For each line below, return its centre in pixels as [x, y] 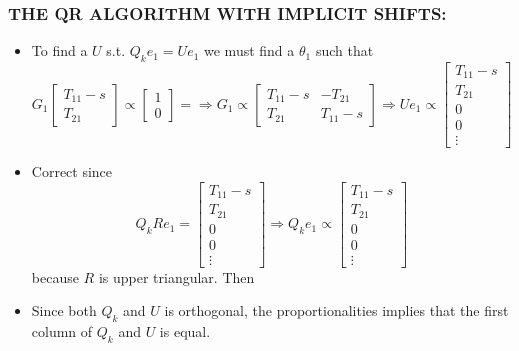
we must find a [249, 50]
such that [344, 50]
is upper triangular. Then [176, 276]
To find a [59, 50]
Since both [64, 310]
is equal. [185, 331]
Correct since [72, 171]
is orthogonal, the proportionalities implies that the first [336, 310]
